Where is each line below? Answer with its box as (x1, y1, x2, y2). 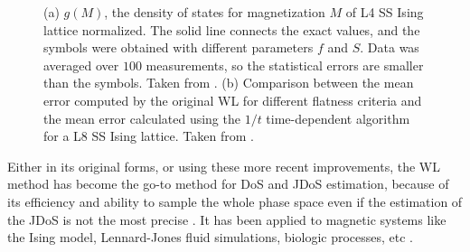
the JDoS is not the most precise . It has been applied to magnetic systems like (7, 210, 446, 229)
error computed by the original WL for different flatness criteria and (43, 90, 422, 109)
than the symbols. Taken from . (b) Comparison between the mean (43, 73, 414, 92)
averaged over (43, 55, 119, 74)
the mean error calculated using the (43, 108, 240, 127)
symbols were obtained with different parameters (43, 38, 314, 57)
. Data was (360, 38, 419, 57)
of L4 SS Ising (345, 3, 424, 21)
